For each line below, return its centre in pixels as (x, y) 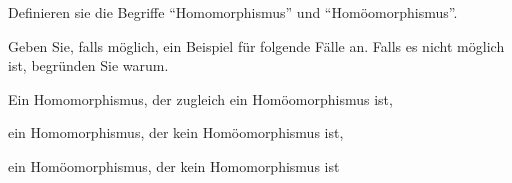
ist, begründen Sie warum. (88, 65)
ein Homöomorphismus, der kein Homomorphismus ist (174, 165)
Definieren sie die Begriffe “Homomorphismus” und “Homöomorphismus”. (233, 12)
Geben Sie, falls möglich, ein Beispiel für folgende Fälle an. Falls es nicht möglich (256, 45)
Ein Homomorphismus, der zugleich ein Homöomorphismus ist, (200, 98)
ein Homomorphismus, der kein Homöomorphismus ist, (176, 132)
